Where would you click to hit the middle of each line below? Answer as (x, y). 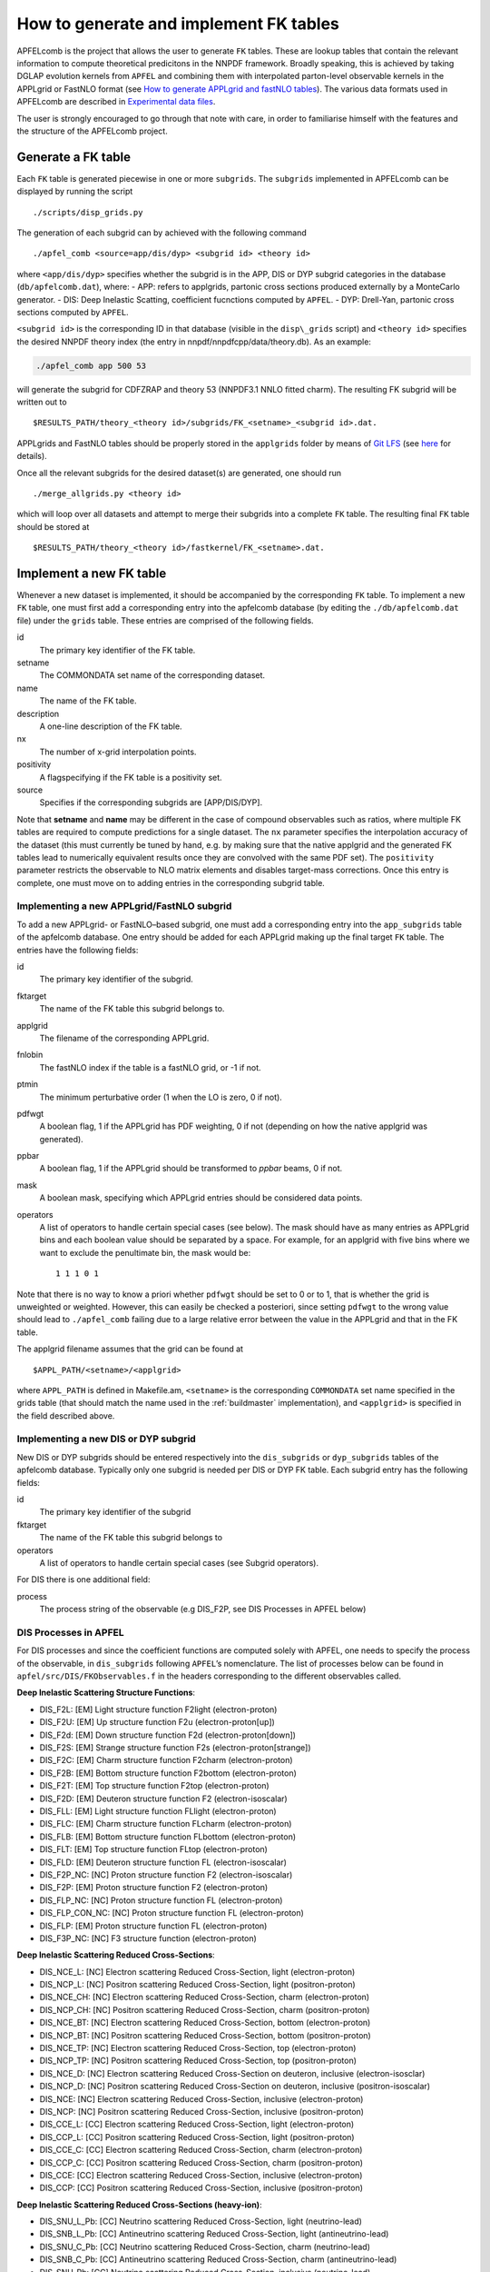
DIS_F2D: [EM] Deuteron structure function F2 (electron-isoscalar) (163, 1799)
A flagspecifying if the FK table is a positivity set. (131, 777)
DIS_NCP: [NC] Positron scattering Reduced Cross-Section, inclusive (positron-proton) (202, 2111)
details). (32, 456)
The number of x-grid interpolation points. (118, 752)
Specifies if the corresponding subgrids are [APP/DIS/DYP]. (151, 802)
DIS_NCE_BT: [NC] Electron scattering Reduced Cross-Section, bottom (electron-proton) (205, 2023)
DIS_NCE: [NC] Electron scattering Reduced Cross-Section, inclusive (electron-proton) (201, 2098)
